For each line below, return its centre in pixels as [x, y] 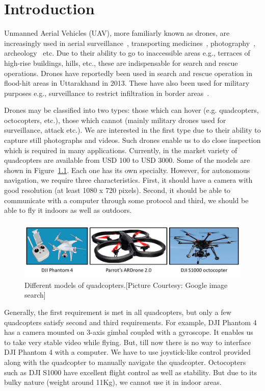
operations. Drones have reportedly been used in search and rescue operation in [128, 73]
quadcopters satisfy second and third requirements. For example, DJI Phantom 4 [130, 322]
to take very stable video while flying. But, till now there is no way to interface [128, 342]
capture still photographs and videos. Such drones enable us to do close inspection [132, 140]
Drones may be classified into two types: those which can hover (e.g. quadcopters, [131, 110]
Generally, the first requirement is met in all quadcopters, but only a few [118, 312]
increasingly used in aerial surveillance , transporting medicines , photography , [130, 43]
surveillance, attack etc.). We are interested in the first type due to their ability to [132, 130]
